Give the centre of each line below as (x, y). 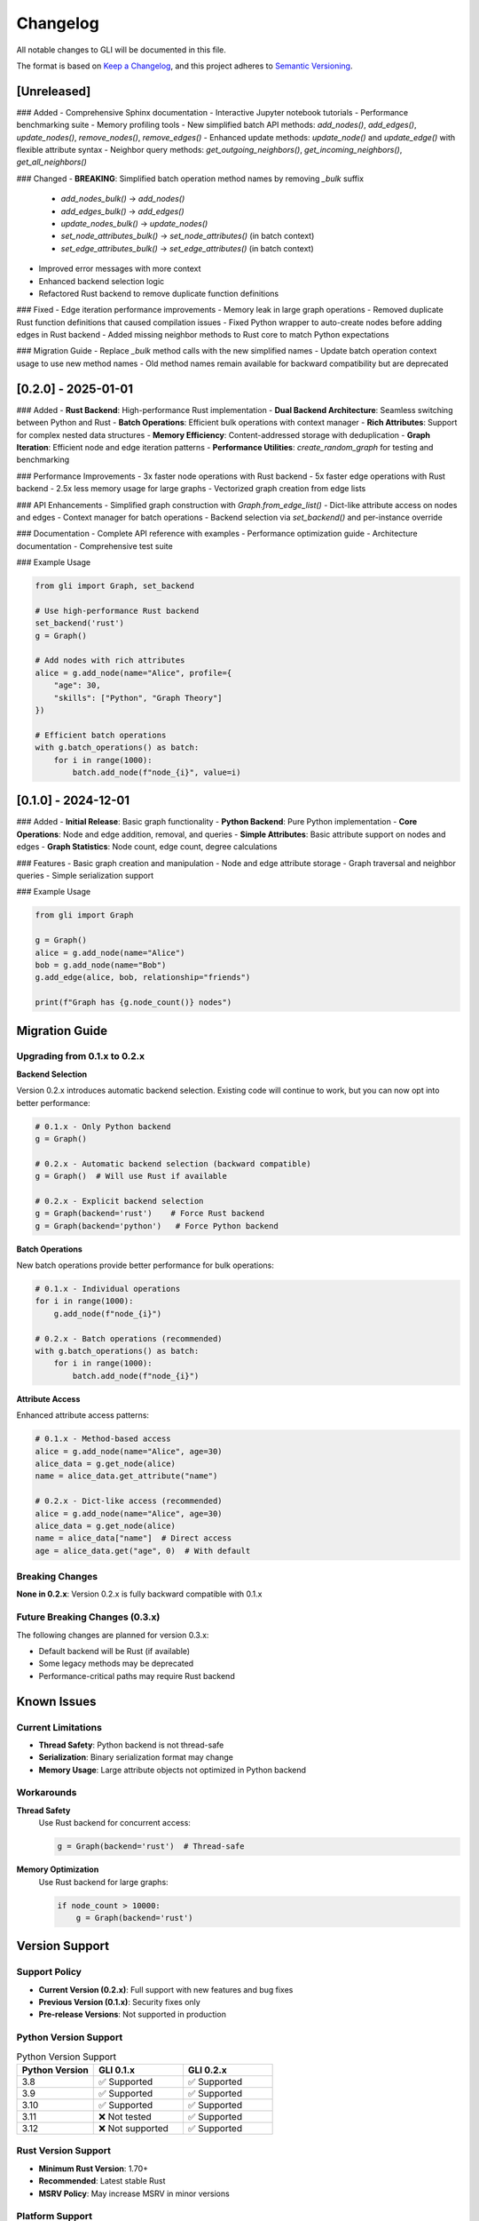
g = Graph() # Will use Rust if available (131, 1176)
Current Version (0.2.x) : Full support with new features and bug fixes (166, 1989)
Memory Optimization (58, 1869)
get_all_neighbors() (52, 162)
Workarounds (47, 1793)
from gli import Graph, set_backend (115, 586)
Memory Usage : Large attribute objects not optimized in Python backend (172, 1770)
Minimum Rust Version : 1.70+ (94, 2169)
